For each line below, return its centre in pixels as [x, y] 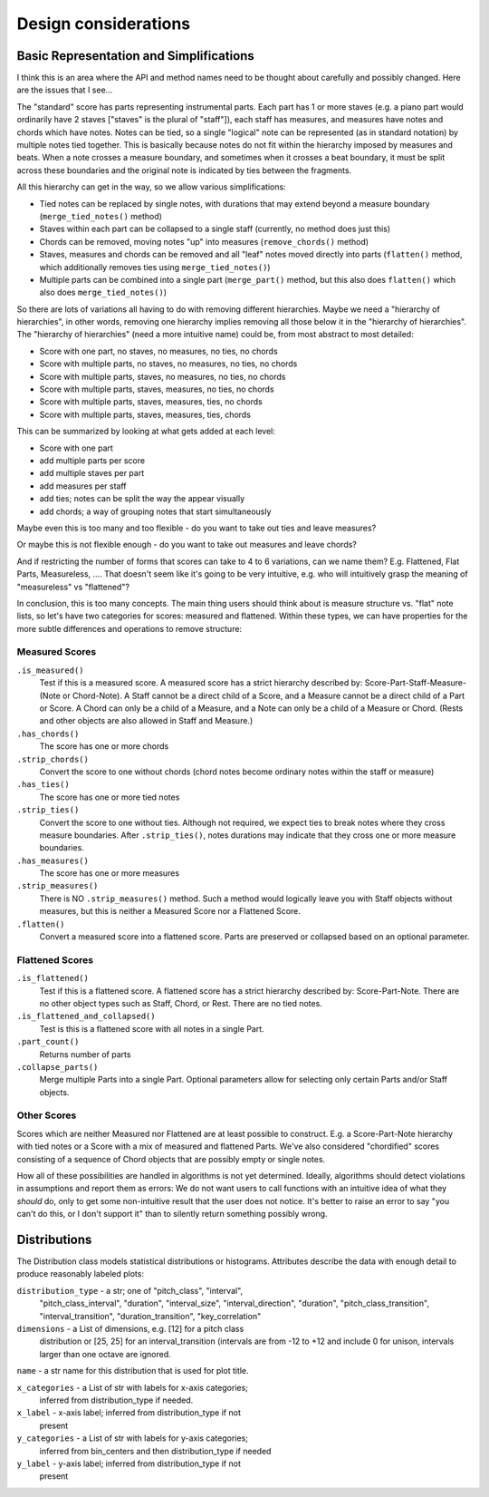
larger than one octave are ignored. [105, 1354]
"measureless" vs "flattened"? [73, 587]
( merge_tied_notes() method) [101, 216]
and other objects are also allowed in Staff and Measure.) [146, 721]
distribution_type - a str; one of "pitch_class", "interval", [130, 1290]
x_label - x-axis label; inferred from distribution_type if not [129, 1413]
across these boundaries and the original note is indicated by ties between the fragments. [184, 170]
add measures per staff [83, 486]
